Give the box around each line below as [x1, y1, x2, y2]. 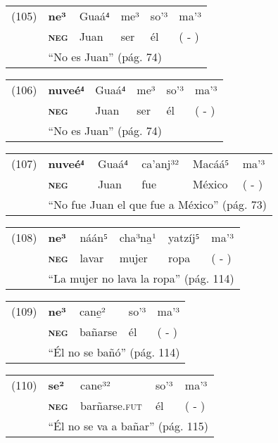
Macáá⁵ [192, 155, 229, 172]
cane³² [80, 377, 110, 393]
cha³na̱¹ [119, 229, 156, 245]
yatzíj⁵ [168, 229, 200, 245]
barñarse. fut [80, 397, 142, 413]
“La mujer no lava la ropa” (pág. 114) [48, 270, 234, 286]
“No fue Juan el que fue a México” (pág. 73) [48, 196, 267, 212]
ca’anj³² [141, 155, 179, 172]
